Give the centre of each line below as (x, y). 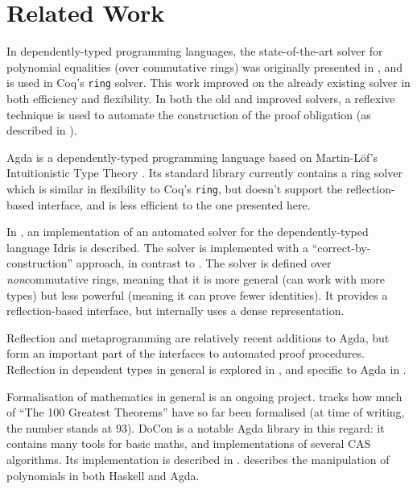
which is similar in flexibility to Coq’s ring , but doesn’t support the (175, 188)
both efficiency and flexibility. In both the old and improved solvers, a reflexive (201, 98)
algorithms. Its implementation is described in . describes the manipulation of (198, 459)
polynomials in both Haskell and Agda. (103, 475)
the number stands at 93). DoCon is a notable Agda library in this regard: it (196, 427)
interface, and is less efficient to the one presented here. (174, 204)
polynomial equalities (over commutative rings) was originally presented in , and (205, 66)
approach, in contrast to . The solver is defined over (204, 263)
